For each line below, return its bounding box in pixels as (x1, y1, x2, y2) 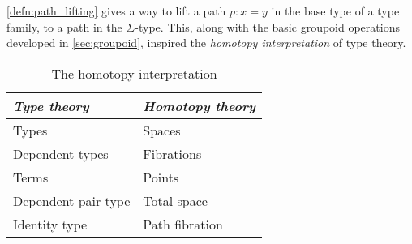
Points (143, 167, 179, 186)
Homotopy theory (143, 96, 256, 115)
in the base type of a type (271, 2, 400, 19)
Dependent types (13, 143, 109, 163)
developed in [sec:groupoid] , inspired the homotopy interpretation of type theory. (6, 34, 406, 51)
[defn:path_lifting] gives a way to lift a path (6, 2, 226, 19)
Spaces (143, 120, 181, 139)
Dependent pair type (13, 190, 131, 210)
